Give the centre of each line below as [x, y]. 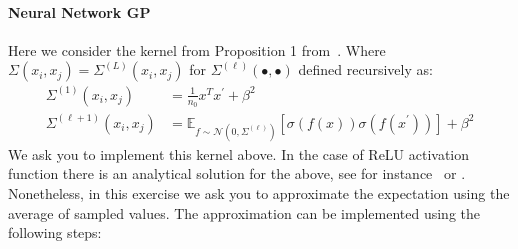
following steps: [55, 232]
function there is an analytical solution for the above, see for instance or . [237, 173]
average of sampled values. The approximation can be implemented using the [244, 212]
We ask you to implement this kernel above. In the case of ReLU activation [239, 153]
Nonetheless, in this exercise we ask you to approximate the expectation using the [259, 192]
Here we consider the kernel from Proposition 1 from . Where [197, 49]
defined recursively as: [365, 69]
